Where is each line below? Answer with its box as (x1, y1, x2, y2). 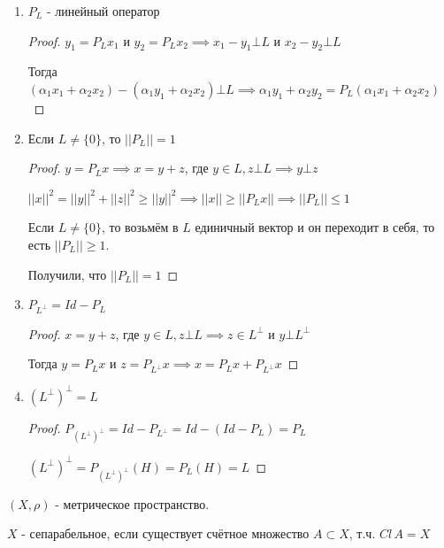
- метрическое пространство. (55, 494, 210, 513)
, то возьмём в (101, 218, 179, 236)
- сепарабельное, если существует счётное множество (21, 524, 310, 543)
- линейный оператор (46, 2, 160, 19)
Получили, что (27, 265, 107, 283)
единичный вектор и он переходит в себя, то (195, 218, 435, 236)
